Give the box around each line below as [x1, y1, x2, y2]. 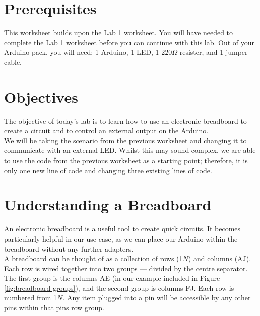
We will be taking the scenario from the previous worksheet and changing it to [4, 135, 247, 145]
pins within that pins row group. [4, 302, 104, 313]
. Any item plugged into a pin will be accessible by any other [62, 292, 251, 303]
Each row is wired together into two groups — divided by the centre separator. [4, 263, 248, 273]
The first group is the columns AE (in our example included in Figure [4, 273, 220, 283]
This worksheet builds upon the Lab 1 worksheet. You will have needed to [4, 27, 233, 38]
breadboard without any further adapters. [4, 243, 134, 254]
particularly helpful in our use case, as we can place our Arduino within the [4, 233, 238, 244]
